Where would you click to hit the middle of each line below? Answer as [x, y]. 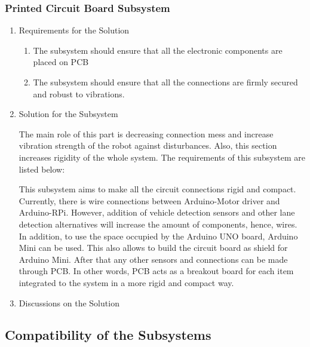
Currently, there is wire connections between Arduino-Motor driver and [149, 200]
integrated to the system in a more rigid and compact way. [126, 282]
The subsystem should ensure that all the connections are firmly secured [165, 82]
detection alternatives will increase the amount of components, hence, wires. [158, 224]
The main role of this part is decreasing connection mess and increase [146, 133]
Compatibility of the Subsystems [108, 335]
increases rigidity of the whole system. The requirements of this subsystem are [162, 157]
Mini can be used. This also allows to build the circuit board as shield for [153, 248]
